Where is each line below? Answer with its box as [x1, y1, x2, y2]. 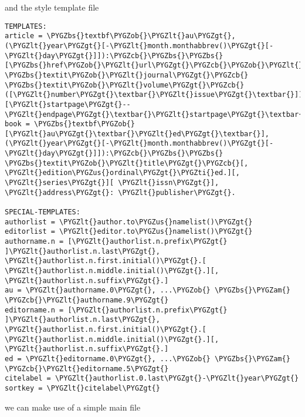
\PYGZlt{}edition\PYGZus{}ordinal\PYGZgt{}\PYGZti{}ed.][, [5, 169, 240, 177]
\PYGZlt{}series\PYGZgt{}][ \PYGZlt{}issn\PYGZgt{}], [5, 179, 219, 187]
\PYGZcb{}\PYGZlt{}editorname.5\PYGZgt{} [5, 364, 169, 373]
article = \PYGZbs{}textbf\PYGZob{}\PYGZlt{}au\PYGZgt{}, [5, 32, 236, 41]
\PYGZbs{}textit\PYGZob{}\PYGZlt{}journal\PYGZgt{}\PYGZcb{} [5, 70, 249, 79]
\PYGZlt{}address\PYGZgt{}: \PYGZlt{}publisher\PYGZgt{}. [5, 188, 236, 197]
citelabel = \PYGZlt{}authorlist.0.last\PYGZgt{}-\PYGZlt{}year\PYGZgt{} [5, 374, 299, 383]
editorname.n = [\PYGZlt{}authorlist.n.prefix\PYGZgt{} [5, 305, 228, 314]
